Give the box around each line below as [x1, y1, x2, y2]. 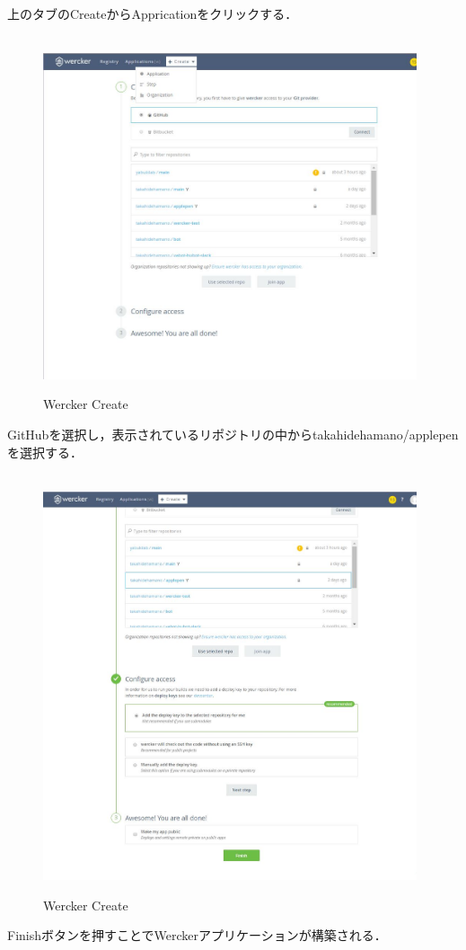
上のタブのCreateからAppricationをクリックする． [7, 4, 298, 22]
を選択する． [7, 442, 83, 461]
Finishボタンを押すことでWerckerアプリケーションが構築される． [7, 926, 387, 945]
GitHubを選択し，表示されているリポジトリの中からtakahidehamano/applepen [7, 425, 459, 444]
